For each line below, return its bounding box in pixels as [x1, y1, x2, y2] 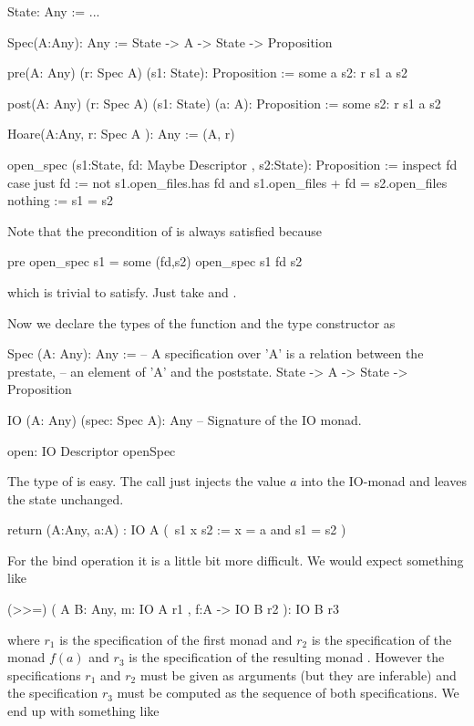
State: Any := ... [7, 2, 100, 20]
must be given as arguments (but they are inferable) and [139, 665, 457, 684]
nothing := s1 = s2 [7, 191, 114, 210]
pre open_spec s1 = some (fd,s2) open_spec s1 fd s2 [7, 252, 303, 271]
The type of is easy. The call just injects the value [7, 472, 286, 491]
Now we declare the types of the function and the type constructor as [7, 313, 396, 332]
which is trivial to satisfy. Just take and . [7, 282, 237, 301]
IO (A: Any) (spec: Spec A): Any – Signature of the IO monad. [7, 410, 362, 429]
